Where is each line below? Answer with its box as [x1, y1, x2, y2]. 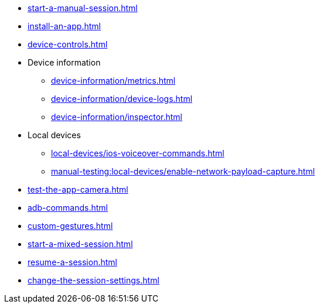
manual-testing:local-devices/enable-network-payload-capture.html [51, 166, 315, 176]
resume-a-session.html [28, 257, 117, 267]
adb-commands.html [28, 203, 108, 213]
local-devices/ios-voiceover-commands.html [51, 148, 224, 158]
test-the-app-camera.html [28, 184, 128, 194]
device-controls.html [28, 39, 108, 49]
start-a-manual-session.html [28, 3, 138, 13]
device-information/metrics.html [51, 76, 176, 85]
